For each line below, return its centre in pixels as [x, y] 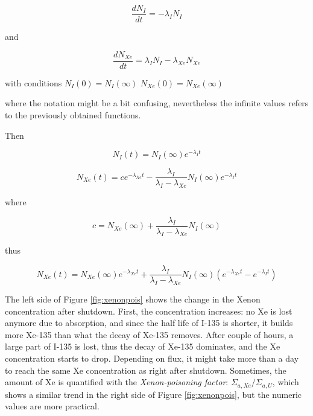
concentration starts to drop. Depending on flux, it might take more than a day [152, 358]
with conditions [33, 82]
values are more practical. [52, 406]
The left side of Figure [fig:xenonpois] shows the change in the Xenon [133, 299]
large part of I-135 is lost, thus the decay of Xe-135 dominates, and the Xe [143, 346]
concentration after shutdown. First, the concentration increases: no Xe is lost [149, 311]
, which [286, 382]
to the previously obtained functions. [73, 114]
